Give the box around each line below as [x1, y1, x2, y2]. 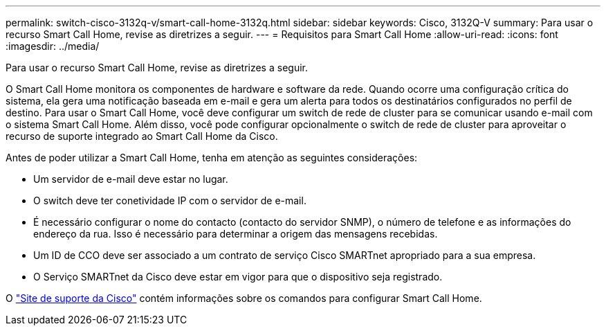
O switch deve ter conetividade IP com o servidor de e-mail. [33, 195, 306, 206]
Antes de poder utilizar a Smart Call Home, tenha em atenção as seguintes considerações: [6, 152, 418, 163]
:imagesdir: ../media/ [6, 40, 100, 52]
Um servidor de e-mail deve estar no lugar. [33, 173, 228, 185]
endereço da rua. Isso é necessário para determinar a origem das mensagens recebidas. [33, 228, 438, 240]
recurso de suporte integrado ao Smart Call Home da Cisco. [6, 130, 278, 142]
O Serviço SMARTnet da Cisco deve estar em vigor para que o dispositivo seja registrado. [33, 271, 443, 283]
